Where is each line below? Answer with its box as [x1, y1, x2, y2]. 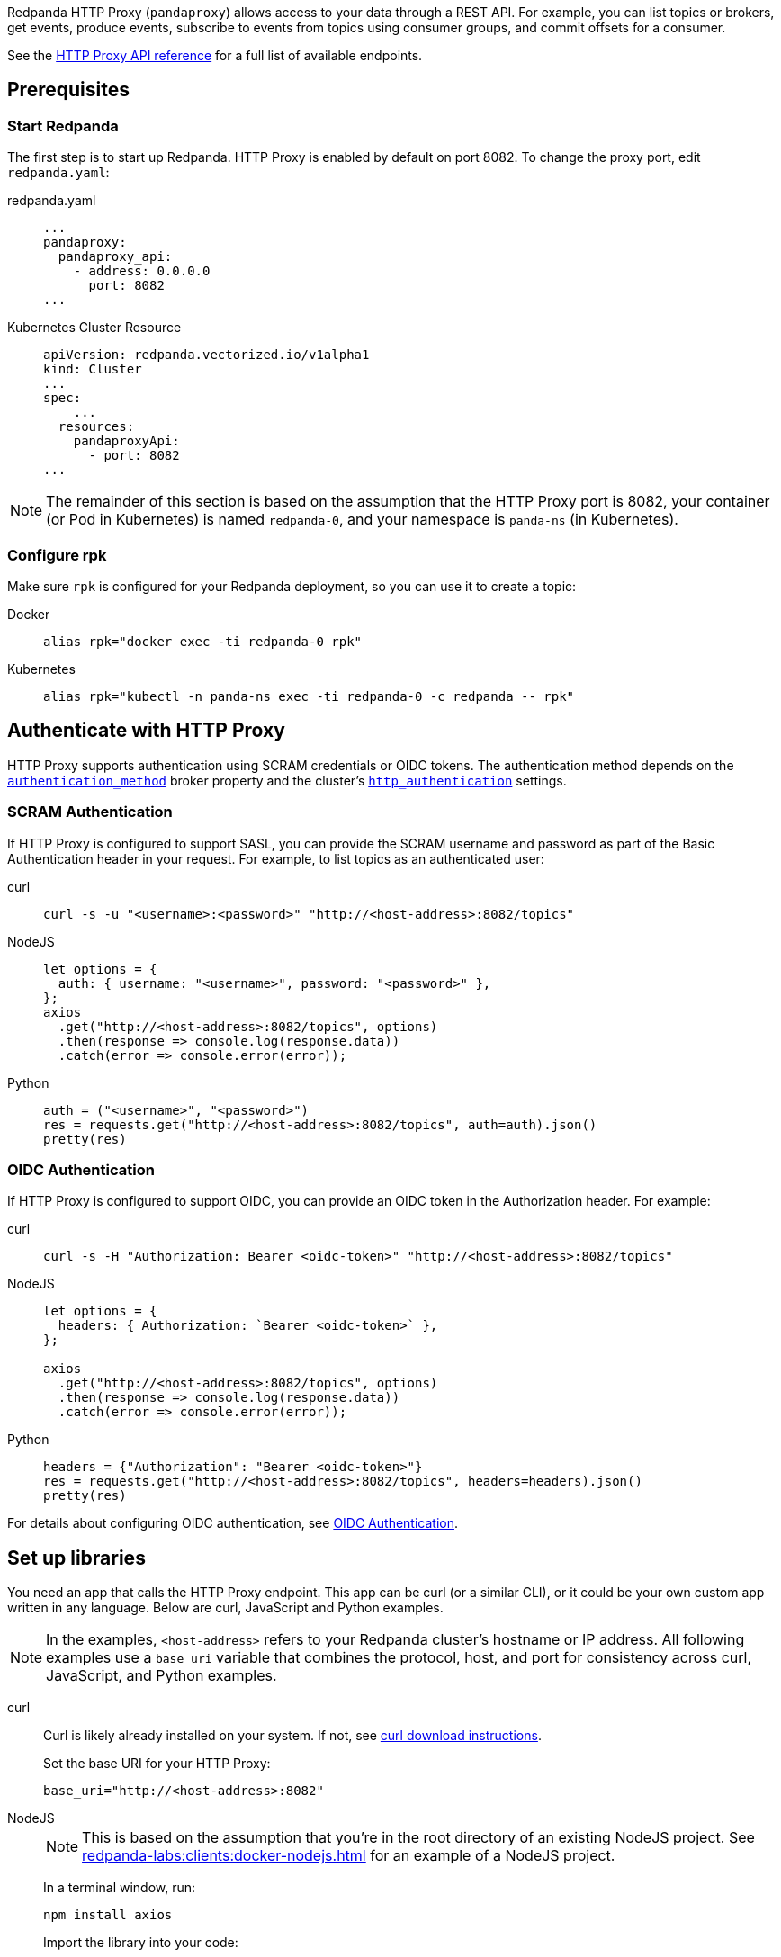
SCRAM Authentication [7, 803, 173, 821]
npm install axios [43, 1908, 173, 1923]
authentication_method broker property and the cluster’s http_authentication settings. [7, 772, 567, 788]
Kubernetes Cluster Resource [7, 319, 182, 336]
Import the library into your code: [43, 1935, 238, 1951]
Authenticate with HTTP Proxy [7, 719, 285, 742]
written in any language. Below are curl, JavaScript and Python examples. [7, 1600, 444, 1616]
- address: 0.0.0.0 [73, 264, 211, 279]
